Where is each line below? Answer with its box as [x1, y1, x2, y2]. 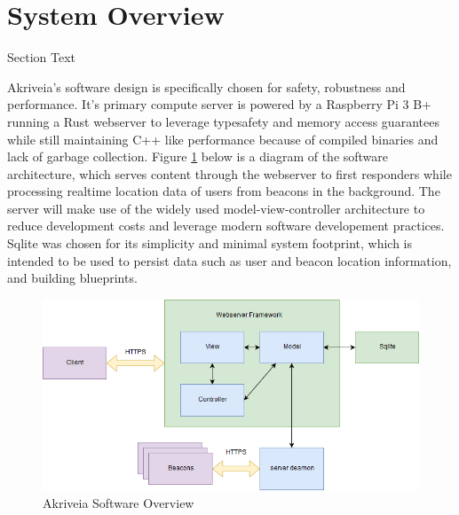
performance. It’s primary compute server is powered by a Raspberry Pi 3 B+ [7, 95, 432, 113]
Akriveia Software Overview [43, 493, 194, 511]
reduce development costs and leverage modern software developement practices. [7, 216, 445, 235]
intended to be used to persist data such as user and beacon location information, [7, 251, 452, 269]
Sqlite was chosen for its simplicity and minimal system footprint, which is [7, 234, 412, 253]
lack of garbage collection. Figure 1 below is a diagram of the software [7, 147, 389, 166]
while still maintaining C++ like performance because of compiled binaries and [7, 129, 439, 148]
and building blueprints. [7, 269, 138, 287]
